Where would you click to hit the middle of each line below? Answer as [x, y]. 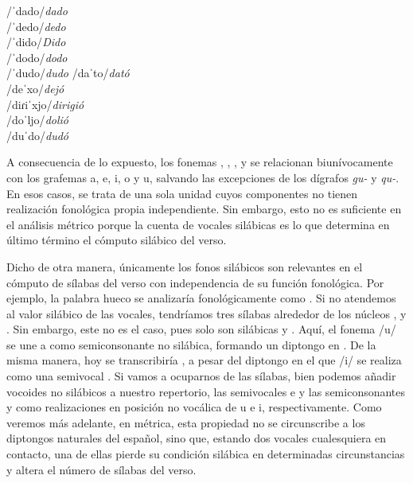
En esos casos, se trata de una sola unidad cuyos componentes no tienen [182, 193]
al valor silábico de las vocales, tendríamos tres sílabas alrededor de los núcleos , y [206, 313]
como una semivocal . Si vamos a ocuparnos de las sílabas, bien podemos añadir [201, 376]
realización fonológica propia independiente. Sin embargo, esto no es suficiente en [204, 209]
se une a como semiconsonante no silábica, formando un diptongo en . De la [191, 344]
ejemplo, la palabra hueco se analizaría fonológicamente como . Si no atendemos [201, 298]
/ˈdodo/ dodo [37, 57]
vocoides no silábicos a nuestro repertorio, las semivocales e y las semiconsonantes [206, 391]
